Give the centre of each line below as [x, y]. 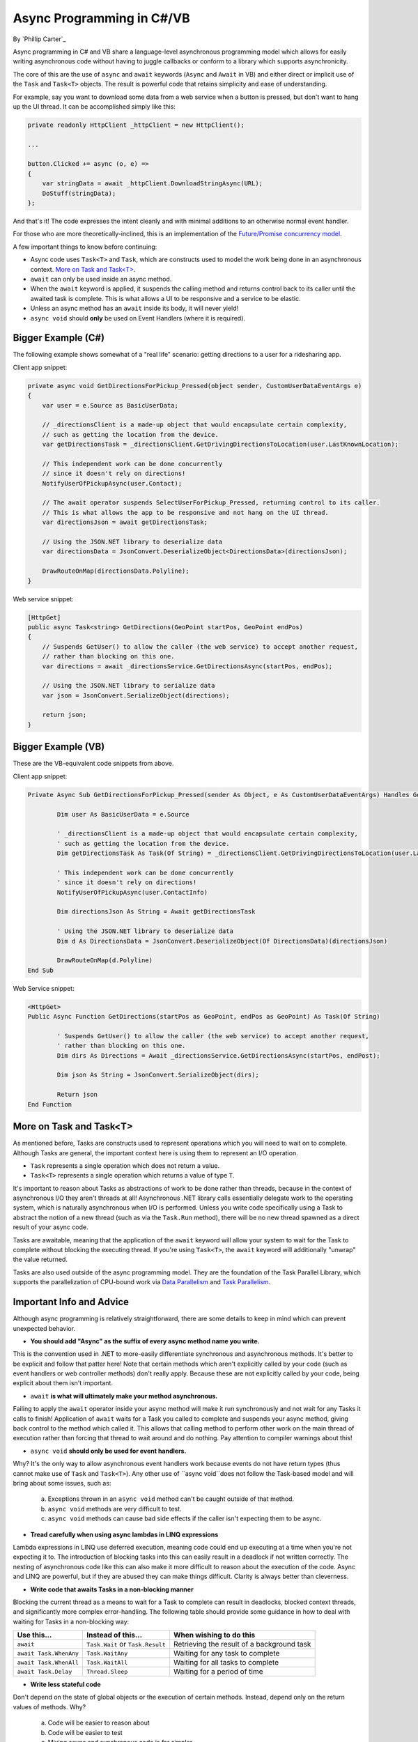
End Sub [40, 970]
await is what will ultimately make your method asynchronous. [124, 1396]
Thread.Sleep [107, 1671]
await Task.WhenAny [48, 1653]
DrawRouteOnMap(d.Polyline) [105, 961]
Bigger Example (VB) [59, 747]
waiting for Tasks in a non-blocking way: [71, 1621]
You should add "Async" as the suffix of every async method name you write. [145, 1341]
